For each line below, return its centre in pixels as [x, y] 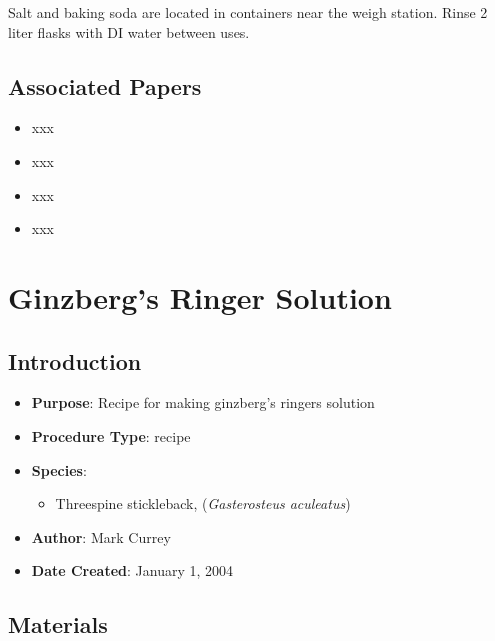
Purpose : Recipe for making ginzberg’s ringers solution [203, 402]
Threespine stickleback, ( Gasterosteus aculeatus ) [203, 503]
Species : [59, 469]
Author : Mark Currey [101, 536]
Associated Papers [105, 85]
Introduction [75, 360]
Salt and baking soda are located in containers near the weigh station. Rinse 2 [248, 12]
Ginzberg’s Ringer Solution [200, 296]
